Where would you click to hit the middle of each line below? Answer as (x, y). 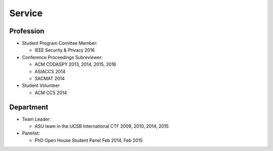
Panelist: (31, 133)
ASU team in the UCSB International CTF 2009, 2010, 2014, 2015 (102, 126)
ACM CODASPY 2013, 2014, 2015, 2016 (75, 64)
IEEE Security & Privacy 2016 (65, 50)
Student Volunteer (41, 85)
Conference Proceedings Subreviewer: (62, 57)
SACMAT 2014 (50, 79)
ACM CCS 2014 (51, 92)
